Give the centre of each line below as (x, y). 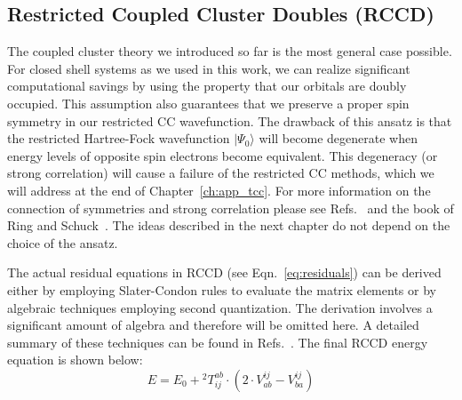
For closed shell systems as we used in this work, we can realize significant (209, 68)
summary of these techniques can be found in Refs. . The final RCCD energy (218, 342)
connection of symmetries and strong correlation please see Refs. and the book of (231, 208)
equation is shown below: (75, 360)
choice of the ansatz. (63, 242)
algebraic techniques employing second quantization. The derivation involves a (220, 307)
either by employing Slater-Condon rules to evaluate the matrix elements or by (222, 289)
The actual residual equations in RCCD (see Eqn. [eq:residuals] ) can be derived (224, 272)
